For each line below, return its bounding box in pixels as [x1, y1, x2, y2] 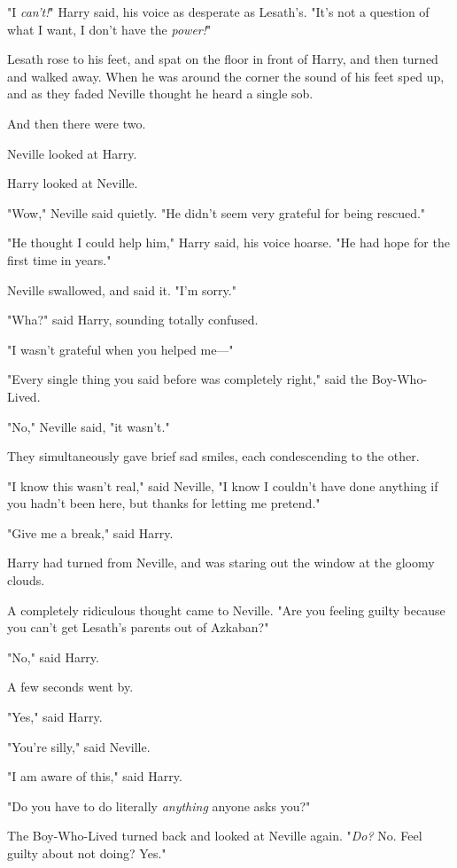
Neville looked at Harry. [7, 144, 137, 162]
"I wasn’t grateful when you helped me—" [7, 340, 234, 358]
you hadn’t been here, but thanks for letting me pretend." [7, 494, 321, 512]
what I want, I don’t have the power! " [7, 20, 212, 38]
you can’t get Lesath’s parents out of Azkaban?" [7, 618, 269, 637]
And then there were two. [7, 113, 146, 132]
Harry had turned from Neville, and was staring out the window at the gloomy [7, 553, 435, 572]
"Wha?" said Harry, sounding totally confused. [7, 310, 259, 329]
